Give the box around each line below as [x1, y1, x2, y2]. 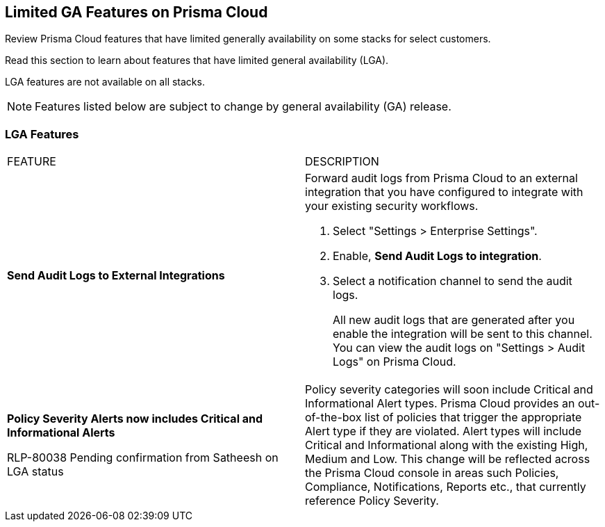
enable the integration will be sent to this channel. [333, 327, 592, 341]
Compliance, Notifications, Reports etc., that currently [305, 480, 586, 494]
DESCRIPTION [305, 154, 379, 169]
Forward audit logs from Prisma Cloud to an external [305, 171, 578, 186]
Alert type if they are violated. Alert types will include [305, 424, 582, 439]
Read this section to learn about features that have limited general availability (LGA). [5, 54, 389, 67]
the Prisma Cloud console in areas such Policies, [305, 466, 559, 480]
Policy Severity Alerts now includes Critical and [7, 412, 263, 426]
